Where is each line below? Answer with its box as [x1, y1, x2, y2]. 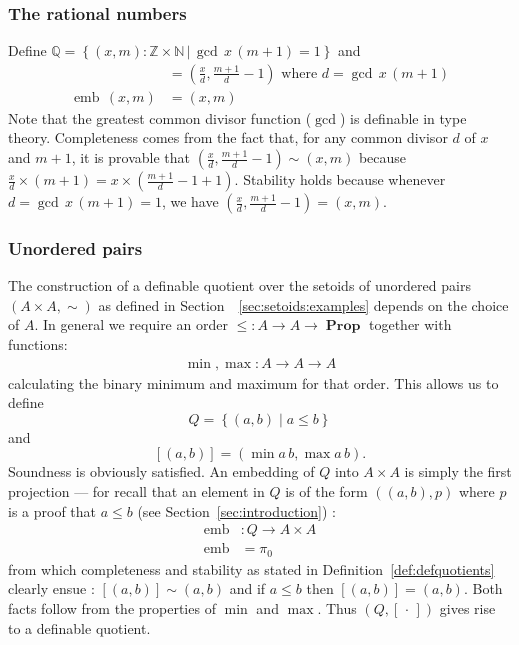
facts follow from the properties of [8, 597, 216, 618]
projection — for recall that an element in [8, 481, 265, 502]
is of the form [285, 481, 368, 502]
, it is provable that [71, 147, 190, 168]
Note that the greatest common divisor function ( [8, 107, 312, 128]
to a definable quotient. [8, 617, 151, 638]
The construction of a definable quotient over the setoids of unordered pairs [8, 275, 471, 296]
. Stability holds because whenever [234, 169, 446, 190]
